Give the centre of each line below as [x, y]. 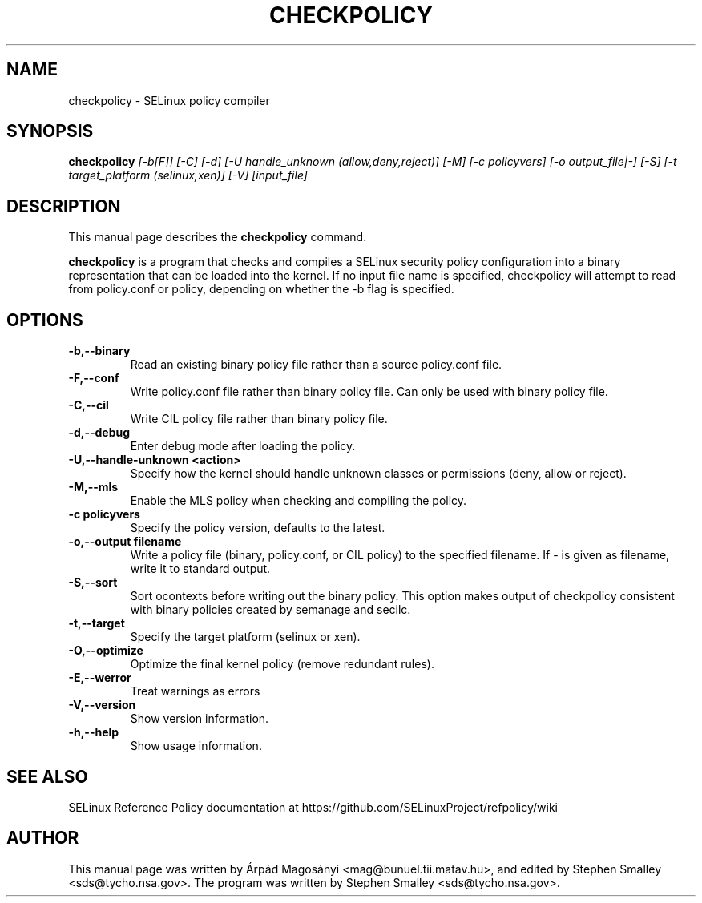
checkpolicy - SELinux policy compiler [169, 100]
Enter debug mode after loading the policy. [243, 446]
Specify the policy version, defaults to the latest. [258, 528]
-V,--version [102, 705]
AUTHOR [43, 838]
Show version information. [200, 719]
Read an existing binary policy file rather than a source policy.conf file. [316, 365]
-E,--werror [100, 678]
